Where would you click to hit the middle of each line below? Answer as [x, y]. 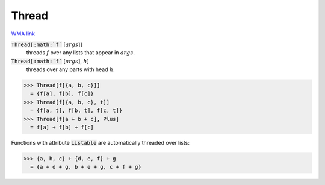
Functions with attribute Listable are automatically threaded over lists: [100, 143]
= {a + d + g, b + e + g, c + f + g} [86, 167]
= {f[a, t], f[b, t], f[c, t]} [76, 110]
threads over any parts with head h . [71, 69]
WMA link [23, 34]
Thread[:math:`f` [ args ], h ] [50, 61]
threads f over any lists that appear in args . [81, 53]
